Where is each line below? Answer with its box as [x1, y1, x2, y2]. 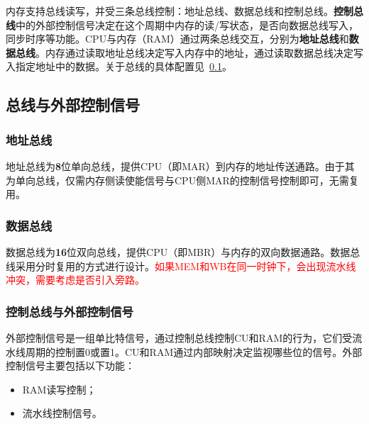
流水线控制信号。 [22, 406, 102, 420]
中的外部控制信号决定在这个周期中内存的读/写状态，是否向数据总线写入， [16, 17, 358, 32]
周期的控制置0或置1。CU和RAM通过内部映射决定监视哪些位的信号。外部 [25, 344, 363, 359]
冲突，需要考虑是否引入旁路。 [6, 272, 145, 287]
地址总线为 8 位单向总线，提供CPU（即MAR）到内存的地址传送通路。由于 [6, 158, 345, 173]
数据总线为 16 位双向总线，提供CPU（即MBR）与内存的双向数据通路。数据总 [6, 244, 360, 259]
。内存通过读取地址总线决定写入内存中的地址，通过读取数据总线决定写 [35, 45, 363, 60]
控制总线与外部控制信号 [6, 302, 133, 320]
